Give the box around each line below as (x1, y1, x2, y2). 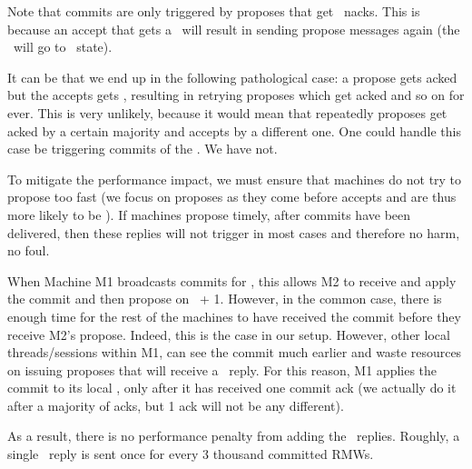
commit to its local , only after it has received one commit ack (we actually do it (7, 378, 457, 397)
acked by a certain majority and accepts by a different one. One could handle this (7, 121, 461, 140)
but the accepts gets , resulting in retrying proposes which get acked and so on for (7, 85, 465, 105)
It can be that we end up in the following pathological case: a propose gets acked (7, 67, 457, 86)
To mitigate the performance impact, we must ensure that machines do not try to (7, 169, 462, 188)
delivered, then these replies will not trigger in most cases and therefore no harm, (7, 223, 460, 242)
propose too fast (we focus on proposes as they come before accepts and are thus (7, 187, 457, 206)
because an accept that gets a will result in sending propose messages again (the (7, 19, 460, 38)
